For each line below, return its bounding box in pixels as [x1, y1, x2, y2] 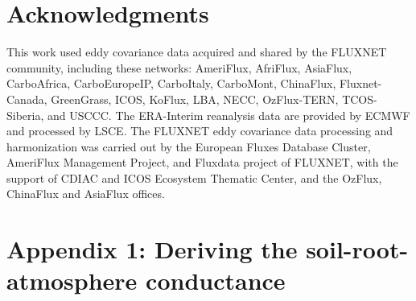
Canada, [6, 90, 47, 107]
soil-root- [306, 233, 409, 266]
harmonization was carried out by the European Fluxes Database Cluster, [6, 138, 371, 155]
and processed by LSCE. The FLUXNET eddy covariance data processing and [6, 122, 393, 139]
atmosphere [6, 264, 138, 297]
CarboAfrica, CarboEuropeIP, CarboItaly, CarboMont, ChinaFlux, [6, 75, 336, 92]
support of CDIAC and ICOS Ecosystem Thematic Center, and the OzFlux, [6, 169, 382, 186]
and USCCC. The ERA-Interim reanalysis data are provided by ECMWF [47, 106, 410, 123]
